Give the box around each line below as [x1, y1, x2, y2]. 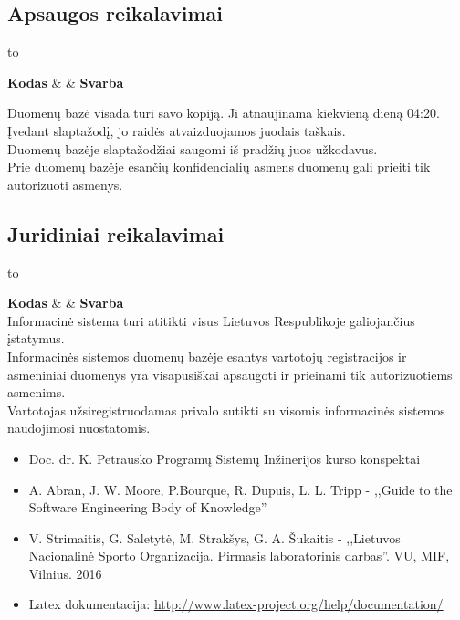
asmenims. [7, 383, 66, 402]
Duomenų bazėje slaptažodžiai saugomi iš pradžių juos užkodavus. [7, 139, 378, 158]
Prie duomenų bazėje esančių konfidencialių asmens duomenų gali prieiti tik [7, 157, 431, 176]
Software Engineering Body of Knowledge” [28, 498, 267, 517]
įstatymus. [7, 329, 65, 348]
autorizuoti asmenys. [7, 174, 123, 194]
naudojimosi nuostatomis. [7, 418, 151, 437]
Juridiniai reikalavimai [7, 219, 225, 247]
